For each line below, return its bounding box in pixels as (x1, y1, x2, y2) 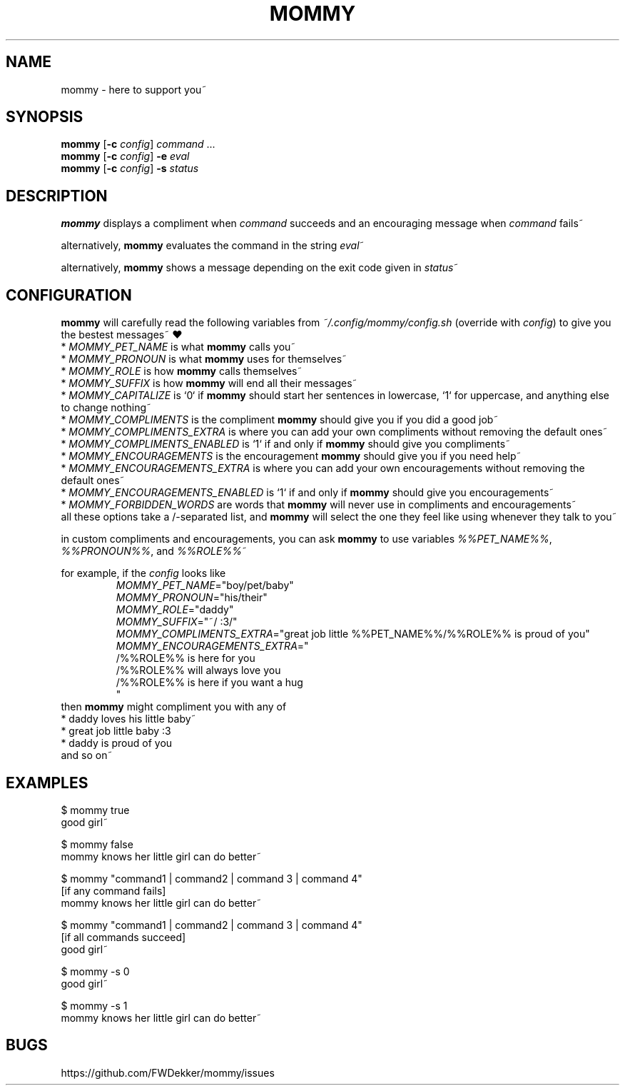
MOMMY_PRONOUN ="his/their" (116, 591, 268, 604)
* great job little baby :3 (61, 725, 171, 738)
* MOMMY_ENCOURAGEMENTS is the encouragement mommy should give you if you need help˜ (61, 450, 522, 463)
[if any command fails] (61, 884, 166, 897)
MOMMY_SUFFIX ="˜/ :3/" (116, 615, 238, 628)
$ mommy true (61, 803, 130, 816)
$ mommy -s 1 (61, 999, 128, 1012)
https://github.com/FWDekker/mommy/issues (61, 1066, 275, 1079)
